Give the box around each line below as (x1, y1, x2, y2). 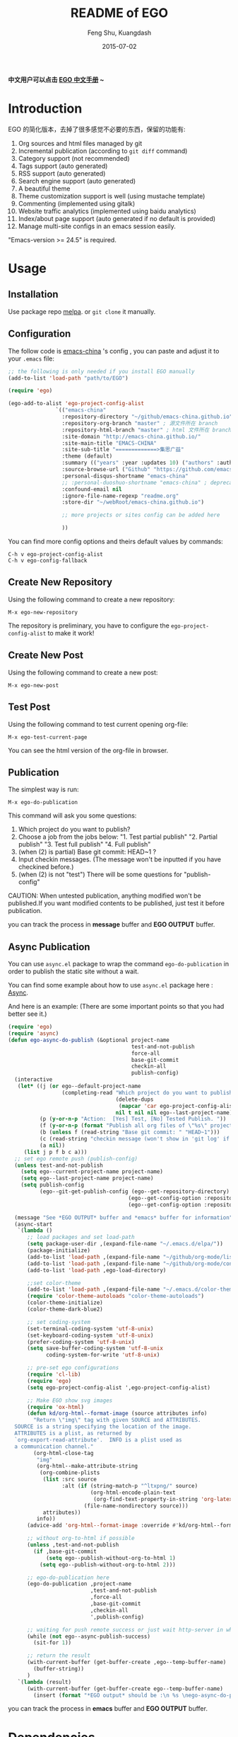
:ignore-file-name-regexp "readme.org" (61, 492, 179, 499)
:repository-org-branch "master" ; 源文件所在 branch (61, 419, 218, 426)
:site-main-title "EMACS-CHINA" (61, 439, 157, 447)
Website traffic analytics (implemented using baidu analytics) (18, 207, 196, 215)
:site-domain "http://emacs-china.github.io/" (61, 433, 201, 440)
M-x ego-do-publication (8, 799, 78, 806)
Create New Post (8, 650, 84, 662)
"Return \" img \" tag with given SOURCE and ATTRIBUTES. (33, 1417, 201, 1424)
